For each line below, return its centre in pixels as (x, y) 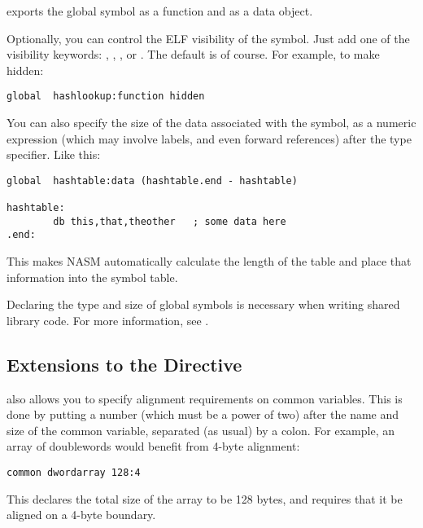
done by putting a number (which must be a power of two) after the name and (203, 414)
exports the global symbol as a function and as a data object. (160, 11)
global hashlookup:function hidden (106, 97)
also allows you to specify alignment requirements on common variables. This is (205, 398)
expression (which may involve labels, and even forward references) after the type (209, 138)
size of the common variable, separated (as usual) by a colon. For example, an (201, 430)
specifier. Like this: (54, 154)
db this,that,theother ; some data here (170, 221)
